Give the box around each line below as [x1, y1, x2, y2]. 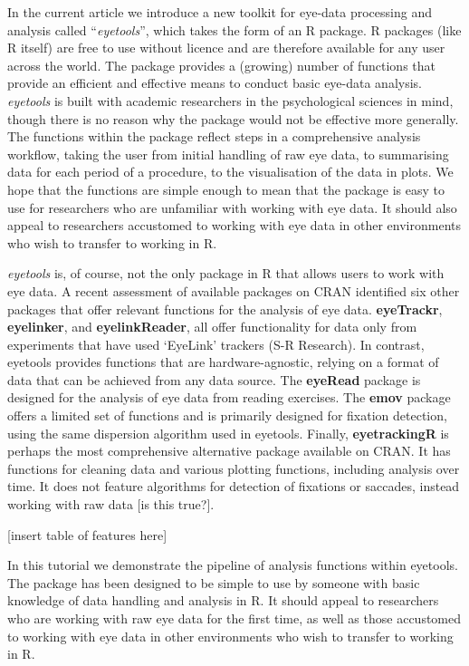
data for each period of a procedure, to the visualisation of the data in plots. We [7, 162, 454, 181]
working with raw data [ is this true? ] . [7, 495, 215, 514]
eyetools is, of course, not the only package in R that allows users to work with [7, 264, 445, 283]
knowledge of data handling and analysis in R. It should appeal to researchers [7, 591, 439, 610]
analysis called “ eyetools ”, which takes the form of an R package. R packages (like [7, 20, 462, 39]
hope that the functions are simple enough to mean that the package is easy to [7, 179, 445, 198]
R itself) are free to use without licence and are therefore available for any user [7, 38, 445, 57]
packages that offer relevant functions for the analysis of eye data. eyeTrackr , [7, 299, 443, 318]
